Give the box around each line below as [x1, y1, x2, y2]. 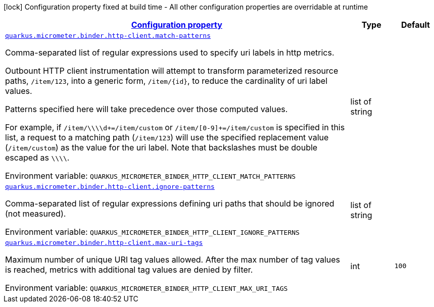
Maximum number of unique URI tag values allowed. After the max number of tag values [5, 254, 341, 265]
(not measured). [5, 209, 66, 219]
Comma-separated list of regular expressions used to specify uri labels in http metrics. [5, 47, 334, 58]
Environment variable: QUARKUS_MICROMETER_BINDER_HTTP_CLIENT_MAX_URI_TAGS [5, 283, 288, 293]
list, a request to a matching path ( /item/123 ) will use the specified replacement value [5, 132, 329, 142]
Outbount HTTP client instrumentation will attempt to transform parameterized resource [5, 66, 339, 76]
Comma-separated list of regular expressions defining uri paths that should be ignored [5, 198, 334, 209]
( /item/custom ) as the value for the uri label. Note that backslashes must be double [5, 142, 318, 152]
